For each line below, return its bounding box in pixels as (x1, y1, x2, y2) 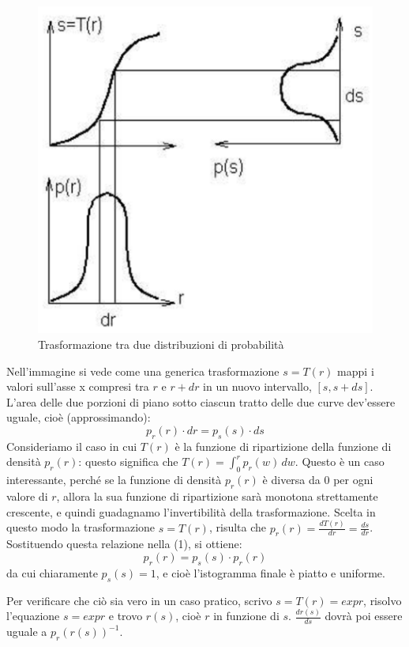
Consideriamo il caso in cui (6, 437, 137, 454)
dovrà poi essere (325, 607, 403, 624)
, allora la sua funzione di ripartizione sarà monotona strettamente (56, 488, 378, 505)
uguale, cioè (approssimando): (6, 409, 151, 426)
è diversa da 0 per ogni (262, 471, 373, 488)
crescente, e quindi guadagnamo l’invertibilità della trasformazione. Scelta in (6, 503, 376, 520)
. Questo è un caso (295, 453, 385, 470)
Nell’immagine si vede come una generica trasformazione (6, 362, 280, 379)
